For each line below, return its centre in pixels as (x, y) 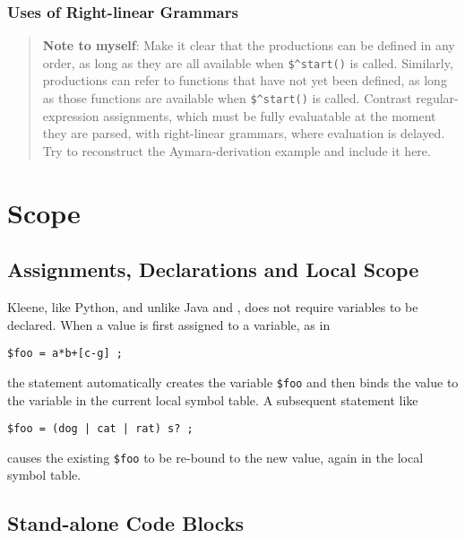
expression (71, 115)
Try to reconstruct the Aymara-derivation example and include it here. (237, 150)
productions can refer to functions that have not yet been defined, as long (245, 80)
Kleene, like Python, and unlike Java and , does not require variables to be (213, 307)
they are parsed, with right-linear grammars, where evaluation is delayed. (244, 133)
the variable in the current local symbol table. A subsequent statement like (213, 399)
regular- (437, 98)
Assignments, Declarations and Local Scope (213, 269)
